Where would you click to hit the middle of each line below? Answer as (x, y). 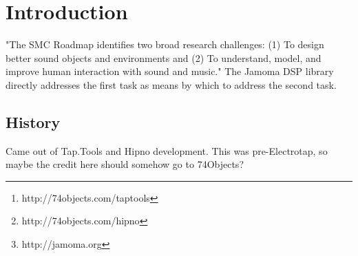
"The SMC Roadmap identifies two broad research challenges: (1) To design (165, 44)
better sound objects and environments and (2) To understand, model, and (164, 57)
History (33, 121)
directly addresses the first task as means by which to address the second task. (171, 84)
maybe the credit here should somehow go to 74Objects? (125, 164)
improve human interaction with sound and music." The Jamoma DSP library (170, 71)
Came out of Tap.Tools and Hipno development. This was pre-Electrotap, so (167, 150)
